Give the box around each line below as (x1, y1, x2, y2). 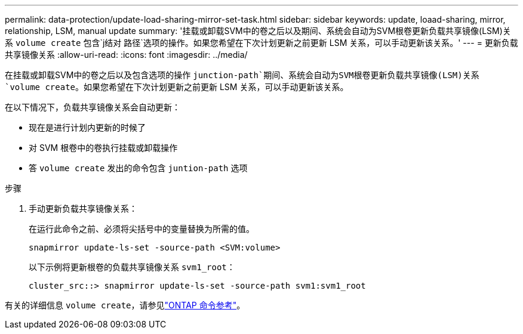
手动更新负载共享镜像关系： (29, 203, 137, 214)
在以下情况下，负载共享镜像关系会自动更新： (5, 102, 180, 112)
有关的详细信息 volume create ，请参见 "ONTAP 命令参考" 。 (5, 300, 245, 310)
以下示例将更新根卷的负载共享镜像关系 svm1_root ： (29, 262, 235, 272)
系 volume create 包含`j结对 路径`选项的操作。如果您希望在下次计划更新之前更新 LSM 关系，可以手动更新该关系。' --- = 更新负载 (5, 38, 518, 48)
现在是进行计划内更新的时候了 (29, 122, 146, 132)
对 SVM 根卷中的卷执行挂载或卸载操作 (29, 143, 178, 153)
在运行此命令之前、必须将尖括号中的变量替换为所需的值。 (29, 224, 254, 234)
